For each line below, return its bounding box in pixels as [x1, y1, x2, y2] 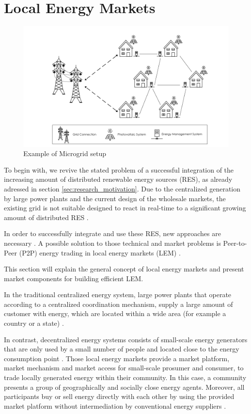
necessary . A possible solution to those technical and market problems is [4, 238, 221, 248]
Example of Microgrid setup [23, 148, 107, 159]
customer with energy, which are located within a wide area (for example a [4, 308, 226, 318]
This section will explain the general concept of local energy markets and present [4, 264, 244, 274]
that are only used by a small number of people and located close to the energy [4, 344, 239, 354]
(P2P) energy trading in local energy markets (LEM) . [19, 247, 181, 257]
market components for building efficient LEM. [4, 273, 143, 283]
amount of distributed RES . [4, 212, 89, 222]
